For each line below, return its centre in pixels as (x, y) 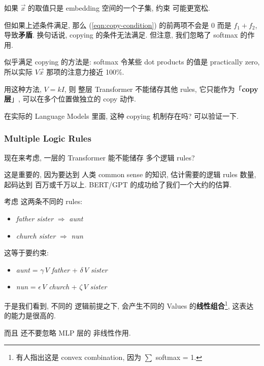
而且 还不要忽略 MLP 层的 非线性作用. (68, 332)
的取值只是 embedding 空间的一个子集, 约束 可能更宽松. (119, 8)
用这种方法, (23, 89)
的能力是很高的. (30, 315)
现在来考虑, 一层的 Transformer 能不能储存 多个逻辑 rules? (100, 157)
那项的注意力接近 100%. (85, 71)
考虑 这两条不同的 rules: (43, 201)
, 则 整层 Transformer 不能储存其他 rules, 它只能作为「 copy (161, 89)
